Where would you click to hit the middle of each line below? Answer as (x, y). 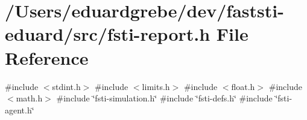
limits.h (156, 86)
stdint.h (66, 86)
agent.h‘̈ (20, 109)
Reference (47, 57)
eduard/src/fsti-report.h (108, 34)
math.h (29, 98)
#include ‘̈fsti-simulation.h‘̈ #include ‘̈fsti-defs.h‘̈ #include (164, 98)
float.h (243, 86)
